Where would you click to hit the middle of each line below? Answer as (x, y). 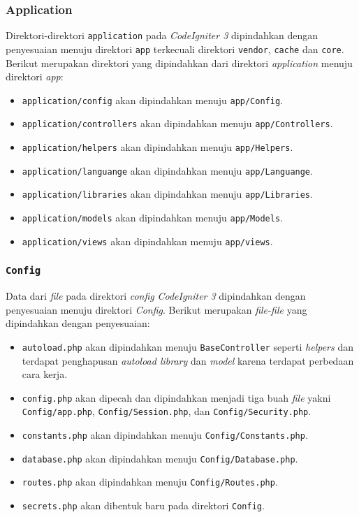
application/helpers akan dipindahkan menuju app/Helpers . (157, 147)
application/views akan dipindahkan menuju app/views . (147, 241)
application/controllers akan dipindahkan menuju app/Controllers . (177, 123)
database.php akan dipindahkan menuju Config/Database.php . (160, 458)
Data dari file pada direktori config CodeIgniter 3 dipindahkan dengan (156, 296)
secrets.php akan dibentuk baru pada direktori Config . (143, 505)
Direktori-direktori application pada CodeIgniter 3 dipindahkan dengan (162, 35)
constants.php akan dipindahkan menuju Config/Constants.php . (165, 435)
